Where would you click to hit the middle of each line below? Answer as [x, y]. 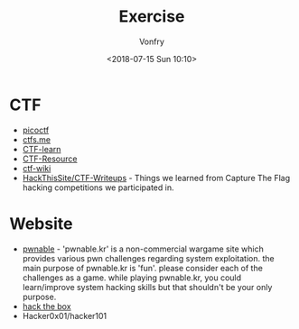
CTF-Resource [50, 159]
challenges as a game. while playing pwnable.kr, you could [132, 278]
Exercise [152, 17]
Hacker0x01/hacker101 [65, 315]
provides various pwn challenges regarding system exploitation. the [148, 258]
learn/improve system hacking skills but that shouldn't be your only [147, 287]
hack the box [47, 306]
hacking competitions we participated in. [98, 187]
